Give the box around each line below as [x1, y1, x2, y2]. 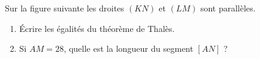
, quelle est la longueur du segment [63, 42, 194, 55]
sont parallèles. [200, 2, 256, 14]
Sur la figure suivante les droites [5, 2, 125, 14]
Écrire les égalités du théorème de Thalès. [19, 22, 175, 34]
